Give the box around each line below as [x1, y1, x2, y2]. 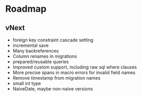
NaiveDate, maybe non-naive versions [12, 86, 93, 92]
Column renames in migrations [12, 53, 77, 59]
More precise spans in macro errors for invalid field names [12, 69, 136, 76]
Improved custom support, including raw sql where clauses [12, 64, 137, 70]
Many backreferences [12, 48, 59, 54]
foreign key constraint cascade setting [12, 37, 94, 43]
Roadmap [5, 3, 47, 15]
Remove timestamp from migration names [12, 75, 101, 81]
